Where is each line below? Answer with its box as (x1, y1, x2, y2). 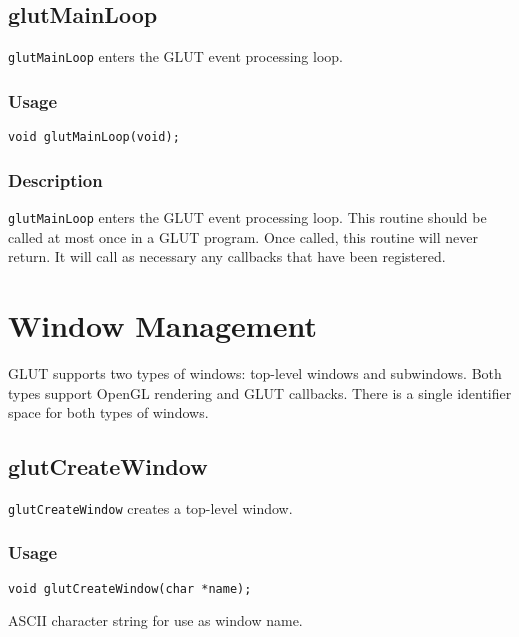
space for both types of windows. (8, 402, 209, 423)
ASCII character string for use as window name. (8, 610, 303, 631)
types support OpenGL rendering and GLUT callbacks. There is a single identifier (8, 382, 512, 403)
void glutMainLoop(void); (8, 130, 180, 145)
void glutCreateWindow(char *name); (8, 581, 252, 596)
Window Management (8, 304, 317, 345)
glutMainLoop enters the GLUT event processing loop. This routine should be (8, 206, 487, 227)
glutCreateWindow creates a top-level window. (8, 497, 293, 518)
